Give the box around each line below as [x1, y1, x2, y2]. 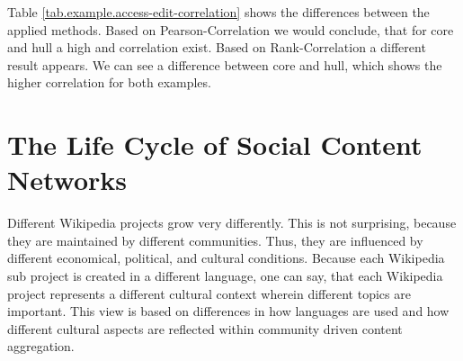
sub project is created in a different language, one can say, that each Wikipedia [7, 266, 443, 285]
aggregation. [7, 337, 75, 356]
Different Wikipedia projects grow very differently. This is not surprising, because [7, 213, 457, 232]
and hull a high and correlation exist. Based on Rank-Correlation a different [7, 38, 426, 57]
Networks [7, 161, 128, 198]
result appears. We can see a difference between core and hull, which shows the [7, 55, 442, 74]
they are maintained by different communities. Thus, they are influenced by [7, 230, 423, 249]
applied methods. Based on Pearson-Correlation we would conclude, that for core [7, 20, 454, 39]
